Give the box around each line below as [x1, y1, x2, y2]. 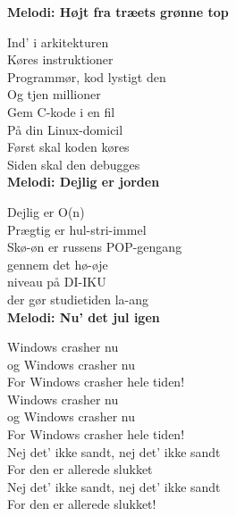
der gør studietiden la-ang [7, 289, 149, 308]
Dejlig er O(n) [7, 202, 85, 221]
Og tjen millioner [7, 85, 101, 104]
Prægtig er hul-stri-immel [7, 220, 147, 238]
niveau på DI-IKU [7, 272, 106, 291]
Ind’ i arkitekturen [7, 32, 109, 51]
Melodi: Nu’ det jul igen [7, 307, 160, 326]
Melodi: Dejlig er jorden [7, 172, 160, 191]
